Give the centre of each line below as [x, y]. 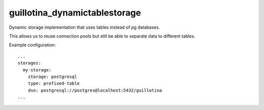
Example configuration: [33, 45]
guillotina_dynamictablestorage [75, 13]
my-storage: [37, 70]
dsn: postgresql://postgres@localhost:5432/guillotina [95, 90]
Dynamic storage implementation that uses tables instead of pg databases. [84, 27]
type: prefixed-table [54, 83]
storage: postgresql [52, 76]
